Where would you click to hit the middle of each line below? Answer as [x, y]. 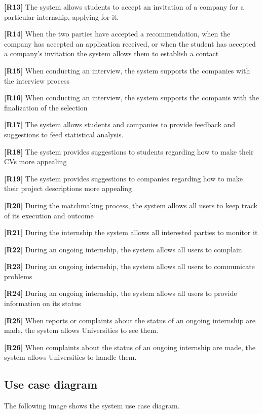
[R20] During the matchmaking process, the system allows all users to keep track [131, 205]
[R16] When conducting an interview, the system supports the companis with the [132, 98]
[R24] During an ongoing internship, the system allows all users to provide [121, 293]
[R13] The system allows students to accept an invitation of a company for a [124, 7]
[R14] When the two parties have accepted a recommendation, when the [117, 34]
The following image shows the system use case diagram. [92, 406]
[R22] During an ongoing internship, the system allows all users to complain [123, 249]
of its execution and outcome [49, 215]
